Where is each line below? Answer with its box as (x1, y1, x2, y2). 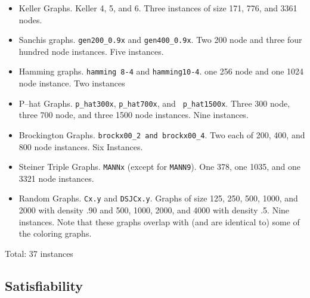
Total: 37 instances (5, 247, 73, 259)
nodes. (18, 13, 42, 26)
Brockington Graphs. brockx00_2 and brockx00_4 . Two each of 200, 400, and (18, 128, 305, 141)
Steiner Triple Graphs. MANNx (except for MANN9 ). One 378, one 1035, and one (18, 160, 300, 173)
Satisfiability (5, 276, 83, 294)
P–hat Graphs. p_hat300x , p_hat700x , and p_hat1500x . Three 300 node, (18, 97, 290, 109)
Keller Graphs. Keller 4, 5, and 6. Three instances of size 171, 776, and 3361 (18, 2, 297, 14)
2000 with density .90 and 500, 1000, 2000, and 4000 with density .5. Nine (18, 204, 290, 216)
